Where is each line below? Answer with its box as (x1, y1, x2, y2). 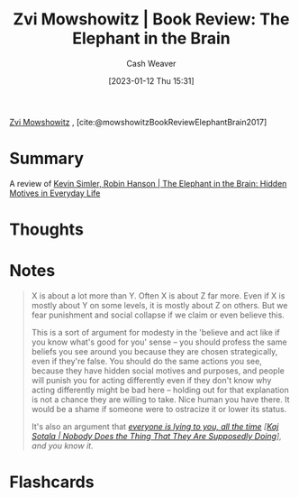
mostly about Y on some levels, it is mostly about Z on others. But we (31, 300, 288, 310)
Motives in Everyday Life (9, 188, 101, 198)
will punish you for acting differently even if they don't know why (31, 375, 272, 385)
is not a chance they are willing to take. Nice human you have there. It (31, 394, 290, 405)
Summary (9, 149, 84, 169)
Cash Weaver (126, 58, 177, 69)
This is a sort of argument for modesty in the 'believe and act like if (31, 327, 281, 337)
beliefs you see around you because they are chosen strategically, (31, 346, 278, 356)
